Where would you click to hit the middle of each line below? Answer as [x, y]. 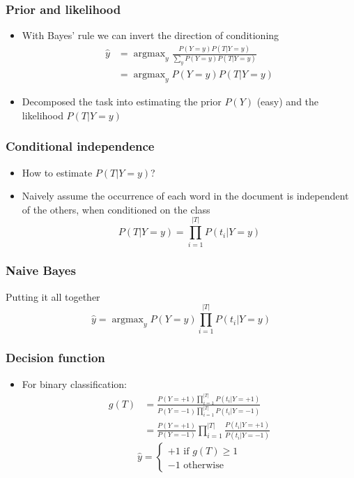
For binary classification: [74, 383]
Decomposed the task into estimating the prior [122, 102]
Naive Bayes [41, 270]
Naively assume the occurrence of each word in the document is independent [185, 196]
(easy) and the [288, 102]
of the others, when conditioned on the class [116, 209]
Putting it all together [53, 296]
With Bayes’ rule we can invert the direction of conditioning [151, 35]
